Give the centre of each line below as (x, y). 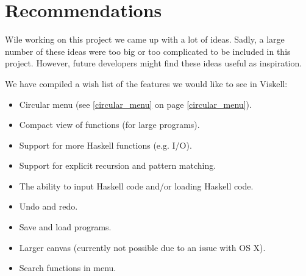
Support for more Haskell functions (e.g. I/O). (105, 145)
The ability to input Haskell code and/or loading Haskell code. (136, 186)
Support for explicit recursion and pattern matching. (118, 165)
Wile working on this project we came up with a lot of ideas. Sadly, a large (145, 39)
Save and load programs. (65, 227)
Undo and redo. (48, 206)
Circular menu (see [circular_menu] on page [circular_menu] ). (135, 104)
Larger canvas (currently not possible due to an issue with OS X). (142, 247)
